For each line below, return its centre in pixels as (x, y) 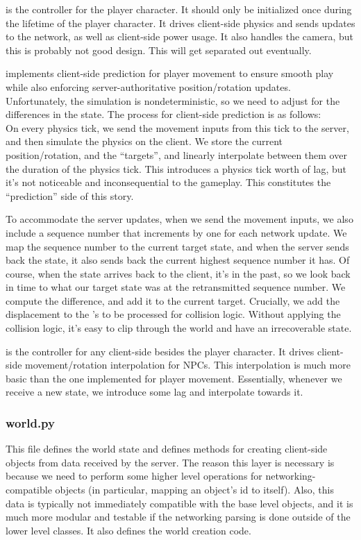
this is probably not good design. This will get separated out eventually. (159, 50)
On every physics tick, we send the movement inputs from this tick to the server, (177, 127)
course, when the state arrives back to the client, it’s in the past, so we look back (178, 273)
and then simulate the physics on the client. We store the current (144, 141)
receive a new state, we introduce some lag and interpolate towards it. (154, 392)
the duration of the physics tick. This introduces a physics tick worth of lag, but (176, 168)
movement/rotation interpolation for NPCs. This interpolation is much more (188, 365)
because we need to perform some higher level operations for (134, 476)
